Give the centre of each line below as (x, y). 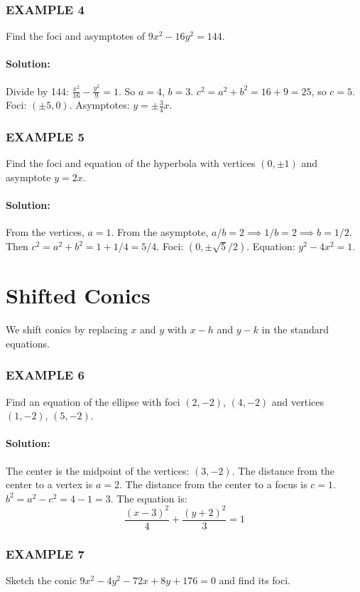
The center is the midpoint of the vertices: (98, 470)
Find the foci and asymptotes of (75, 36)
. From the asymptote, (160, 232)
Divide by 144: (37, 91)
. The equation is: (149, 498)
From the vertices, (45, 232)
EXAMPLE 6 (45, 375)
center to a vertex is (49, 484)
